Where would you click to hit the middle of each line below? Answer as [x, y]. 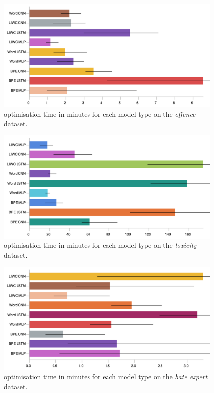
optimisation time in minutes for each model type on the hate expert [106, 377]
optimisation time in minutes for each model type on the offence [100, 114]
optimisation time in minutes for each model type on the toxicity [100, 245]
